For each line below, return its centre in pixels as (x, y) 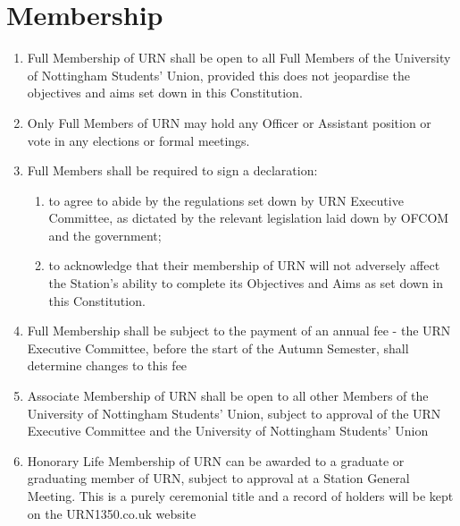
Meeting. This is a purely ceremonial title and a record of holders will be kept (240, 496)
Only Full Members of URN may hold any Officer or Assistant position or (229, 122)
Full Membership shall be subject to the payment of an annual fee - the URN (239, 331)
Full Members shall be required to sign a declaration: (172, 170)
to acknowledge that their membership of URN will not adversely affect (244, 265)
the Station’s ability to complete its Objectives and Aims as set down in (246, 283)
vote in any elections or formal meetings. (138, 140)
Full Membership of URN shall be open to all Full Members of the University (239, 58)
